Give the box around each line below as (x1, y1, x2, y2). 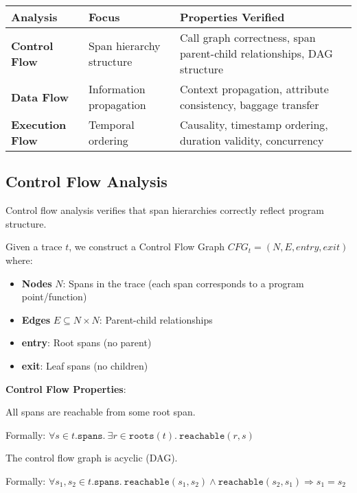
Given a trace (5, 239, 62, 254)
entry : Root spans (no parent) (21, 335, 152, 350)
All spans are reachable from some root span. (5, 405, 196, 419)
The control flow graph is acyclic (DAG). (5, 450, 178, 465)
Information (88, 81, 146, 97)
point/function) (21, 289, 87, 304)
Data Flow (11, 88, 69, 105)
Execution (11, 117, 67, 132)
